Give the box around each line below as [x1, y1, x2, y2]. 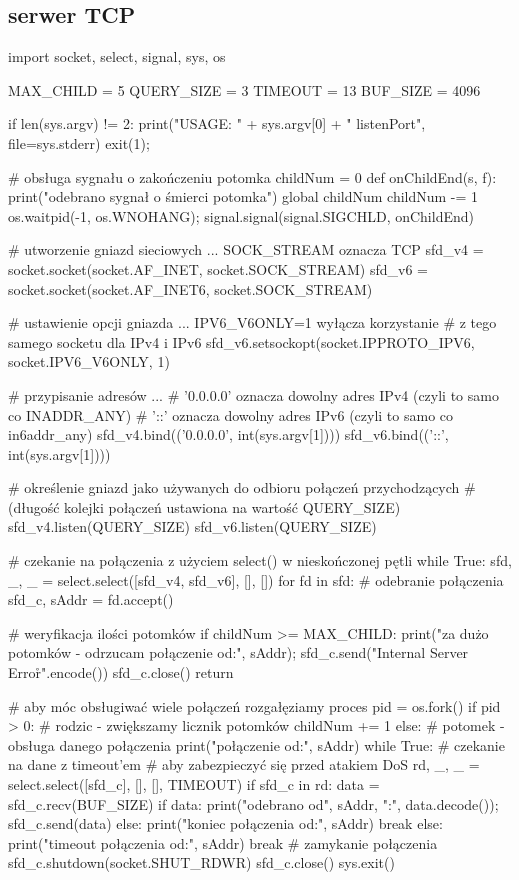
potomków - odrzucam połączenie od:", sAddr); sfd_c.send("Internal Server [8, 642, 469, 663]
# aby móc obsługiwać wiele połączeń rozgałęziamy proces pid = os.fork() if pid [8, 695, 501, 716]
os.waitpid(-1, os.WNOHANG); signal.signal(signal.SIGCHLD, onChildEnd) [8, 205, 474, 226]
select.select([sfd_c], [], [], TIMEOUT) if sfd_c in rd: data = [8, 774, 380, 795]
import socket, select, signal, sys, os [8, 46, 226, 67]
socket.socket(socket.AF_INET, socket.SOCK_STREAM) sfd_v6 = [8, 258, 428, 279]
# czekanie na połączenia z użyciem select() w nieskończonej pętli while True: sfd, [8, 550, 512, 571]
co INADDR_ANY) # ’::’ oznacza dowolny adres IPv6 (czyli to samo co [8, 404, 454, 425]
